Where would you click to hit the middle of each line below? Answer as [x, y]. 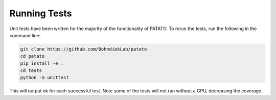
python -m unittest [44, 78]
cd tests [31, 71]
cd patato [32, 56]
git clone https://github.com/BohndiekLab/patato [84, 49]
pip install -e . [42, 63]
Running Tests [41, 13]
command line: [25, 35]
